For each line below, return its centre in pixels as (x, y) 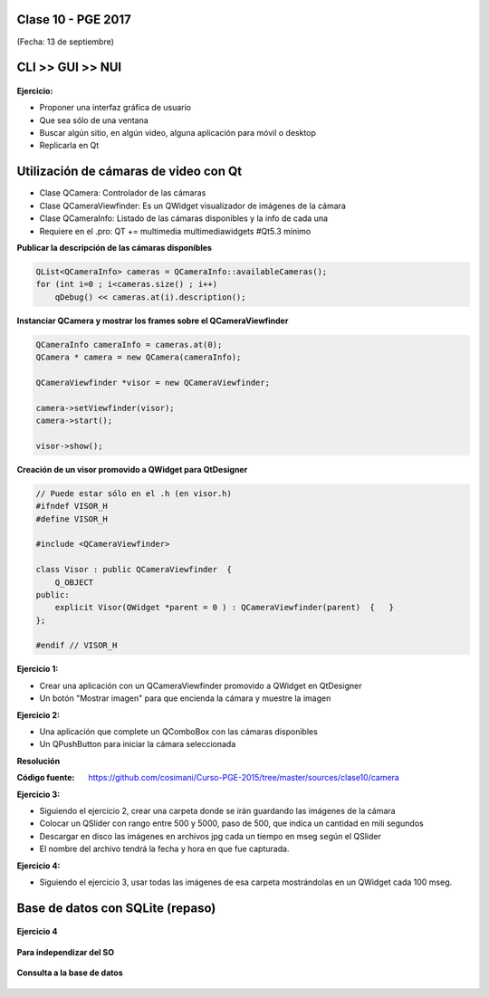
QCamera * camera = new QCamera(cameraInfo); (139, 357)
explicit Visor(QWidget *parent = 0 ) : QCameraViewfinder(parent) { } (224, 608)
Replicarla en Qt (69, 146)
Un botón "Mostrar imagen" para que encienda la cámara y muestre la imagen (185, 698)
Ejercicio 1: (38, 669)
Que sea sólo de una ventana (94, 120)
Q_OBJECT (74, 582)
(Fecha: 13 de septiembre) (66, 42)
